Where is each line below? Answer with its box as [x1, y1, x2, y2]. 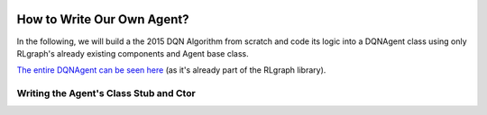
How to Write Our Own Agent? [16, 12, 189, 27]
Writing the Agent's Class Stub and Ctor [16, 87, 196, 100]
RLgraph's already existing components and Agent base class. [16, 48, 250, 58]
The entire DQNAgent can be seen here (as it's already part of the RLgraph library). [16, 65, 326, 75]
